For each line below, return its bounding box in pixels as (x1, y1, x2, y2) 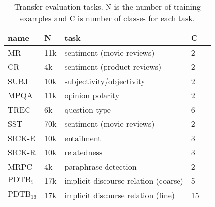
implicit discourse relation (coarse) (64, 175, 183, 186)
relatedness (64, 147, 103, 158)
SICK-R (8, 147, 36, 158)
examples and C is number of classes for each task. (20, 12, 195, 24)
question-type (64, 104, 111, 115)
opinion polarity (64, 89, 120, 101)
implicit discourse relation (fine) (64, 189, 175, 201)
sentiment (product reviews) (64, 61, 162, 72)
